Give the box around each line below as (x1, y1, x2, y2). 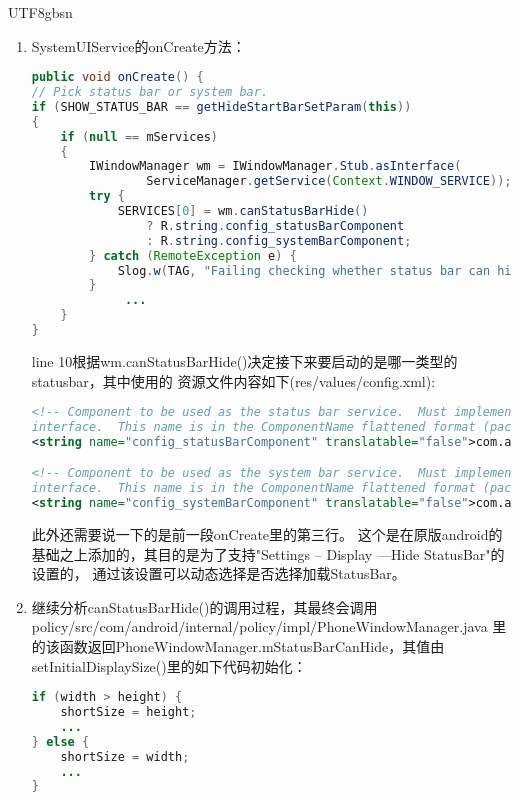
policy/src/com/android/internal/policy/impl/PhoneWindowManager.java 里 (31, 616, 507, 637)
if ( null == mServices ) (60, 129, 219, 144)
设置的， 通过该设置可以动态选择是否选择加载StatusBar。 (31, 563, 406, 584)
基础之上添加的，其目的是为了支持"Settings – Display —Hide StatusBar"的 (31, 543, 505, 564)
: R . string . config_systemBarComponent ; (146, 233, 412, 248)
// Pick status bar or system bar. (31, 85, 269, 100)
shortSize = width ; (60, 749, 190, 764)
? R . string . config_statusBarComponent (146, 218, 405, 233)
